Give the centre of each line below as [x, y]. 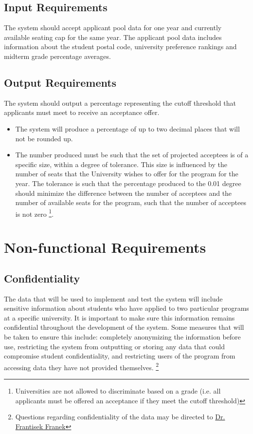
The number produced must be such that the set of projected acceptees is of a [132, 155]
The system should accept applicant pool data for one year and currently [113, 28]
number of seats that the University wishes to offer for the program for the [127, 174]
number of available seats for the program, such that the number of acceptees [131, 202]
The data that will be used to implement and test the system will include [113, 298]
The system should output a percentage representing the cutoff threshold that [120, 103]
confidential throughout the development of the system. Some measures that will [124, 327]
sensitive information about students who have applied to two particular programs [126, 308]
